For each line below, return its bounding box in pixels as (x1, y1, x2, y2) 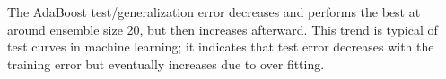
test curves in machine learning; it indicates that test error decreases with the (7, 37, 434, 56)
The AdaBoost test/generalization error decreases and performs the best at (7, 3, 421, 20)
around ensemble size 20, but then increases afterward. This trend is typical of (7, 20, 438, 38)
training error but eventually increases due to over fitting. (7, 54, 325, 73)
